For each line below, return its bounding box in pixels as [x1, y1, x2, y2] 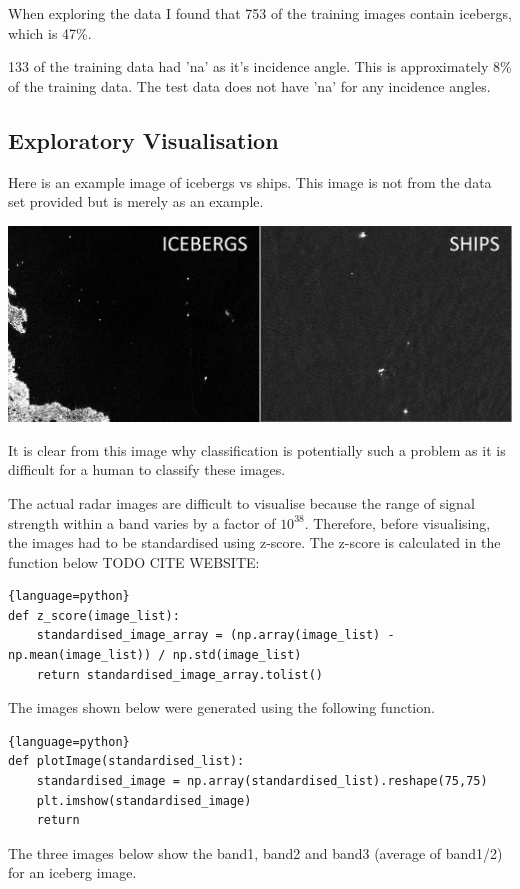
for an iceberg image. [8, 862, 137, 883]
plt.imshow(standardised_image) [36, 793, 252, 808]
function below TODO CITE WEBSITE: [8, 551, 260, 572]
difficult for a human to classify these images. [8, 459, 286, 480]
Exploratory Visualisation [8, 124, 279, 155]
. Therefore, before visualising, [304, 512, 491, 533]
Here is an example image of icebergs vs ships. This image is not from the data [8, 171, 492, 192]
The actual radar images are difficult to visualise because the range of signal [8, 492, 475, 513]
